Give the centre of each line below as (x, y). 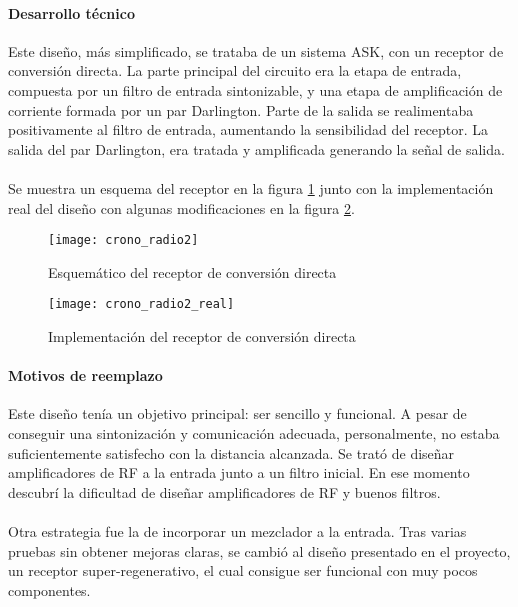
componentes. (49, 589)
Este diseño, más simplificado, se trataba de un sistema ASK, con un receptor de (256, 50)
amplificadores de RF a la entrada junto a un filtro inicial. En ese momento (239, 472)
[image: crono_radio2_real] (141, 304)
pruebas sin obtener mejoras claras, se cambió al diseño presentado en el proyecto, (259, 550)
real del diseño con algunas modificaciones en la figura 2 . (181, 207)
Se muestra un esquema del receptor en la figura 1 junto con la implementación (251, 187)
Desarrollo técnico (71, 12)
